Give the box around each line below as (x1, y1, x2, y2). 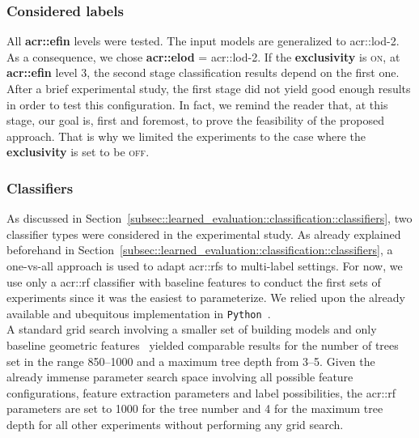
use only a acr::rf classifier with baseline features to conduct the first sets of (6, 273, 381, 290)
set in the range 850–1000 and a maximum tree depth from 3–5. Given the (6, 352, 375, 369)
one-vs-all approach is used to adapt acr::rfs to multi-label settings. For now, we (6, 257, 403, 274)
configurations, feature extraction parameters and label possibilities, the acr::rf (6, 384, 396, 401)
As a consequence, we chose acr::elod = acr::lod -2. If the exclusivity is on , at (6, 48, 400, 65)
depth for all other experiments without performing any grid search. (6, 415, 344, 432)
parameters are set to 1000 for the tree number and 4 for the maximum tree (6, 400, 383, 417)
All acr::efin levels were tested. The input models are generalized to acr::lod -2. (6, 32, 400, 49)
